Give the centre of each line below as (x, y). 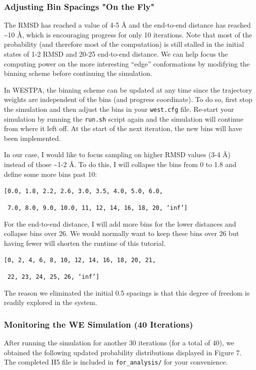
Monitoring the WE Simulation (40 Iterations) (99, 324)
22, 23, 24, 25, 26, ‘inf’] (54, 277)
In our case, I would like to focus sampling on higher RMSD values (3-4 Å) (117, 154)
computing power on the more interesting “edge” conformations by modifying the (127, 63)
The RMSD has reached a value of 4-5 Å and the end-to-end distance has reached (128, 25)
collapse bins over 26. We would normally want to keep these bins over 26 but (122, 233)
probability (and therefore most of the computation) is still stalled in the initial (124, 44)
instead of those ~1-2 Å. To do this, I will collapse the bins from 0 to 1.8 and (120, 164)
